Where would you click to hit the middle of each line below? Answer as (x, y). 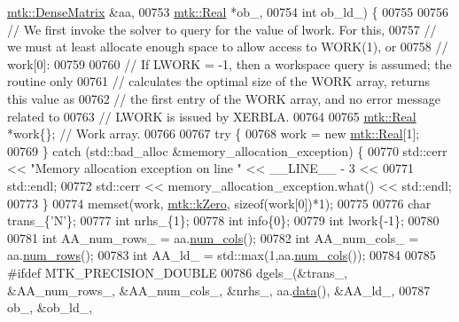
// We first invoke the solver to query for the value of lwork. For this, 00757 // (222, 29)
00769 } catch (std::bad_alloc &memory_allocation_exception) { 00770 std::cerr (227, 150)
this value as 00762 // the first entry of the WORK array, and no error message (224, 98)
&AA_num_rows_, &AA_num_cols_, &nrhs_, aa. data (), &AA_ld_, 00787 (219, 290)
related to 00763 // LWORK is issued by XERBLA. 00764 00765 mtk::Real (212, 116)
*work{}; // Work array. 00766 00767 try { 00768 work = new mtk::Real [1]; (214, 134)
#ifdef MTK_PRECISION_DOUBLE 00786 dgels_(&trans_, (177, 272)
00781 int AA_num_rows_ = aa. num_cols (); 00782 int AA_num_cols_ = (213, 237)
